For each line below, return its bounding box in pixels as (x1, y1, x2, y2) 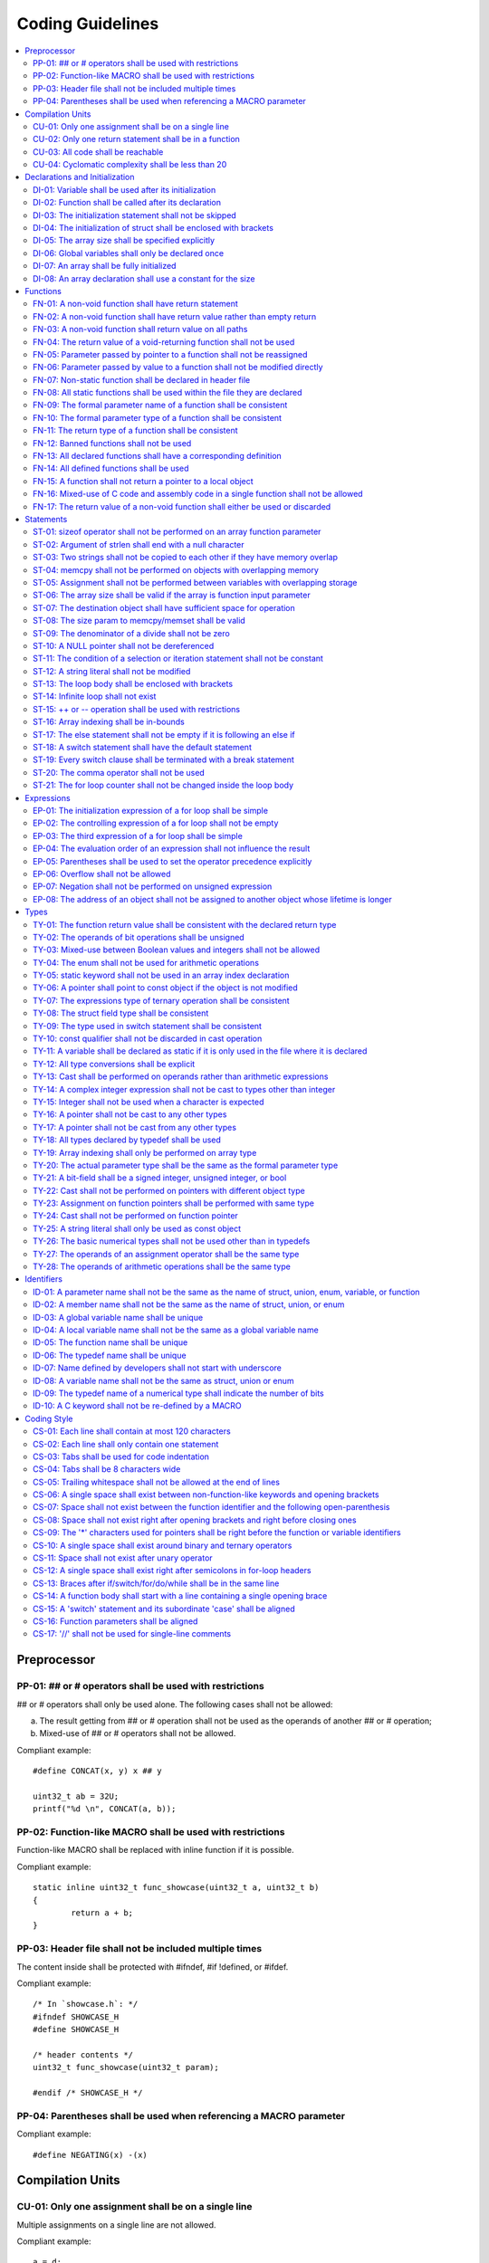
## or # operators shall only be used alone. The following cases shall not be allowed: (16, 1698, 333, 1710)
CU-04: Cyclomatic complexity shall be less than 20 (33, 159, 227, 170)
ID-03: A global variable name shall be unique (33, 1312, 204, 1322)
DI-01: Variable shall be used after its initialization (33, 184, 216, 195)
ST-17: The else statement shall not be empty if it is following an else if (33, 729, 295, 740)
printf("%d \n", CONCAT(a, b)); (33, 1804, 177, 1814)
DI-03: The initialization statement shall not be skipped (33, 209, 237, 221)
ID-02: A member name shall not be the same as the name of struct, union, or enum (33, 1299, 345, 1310)
